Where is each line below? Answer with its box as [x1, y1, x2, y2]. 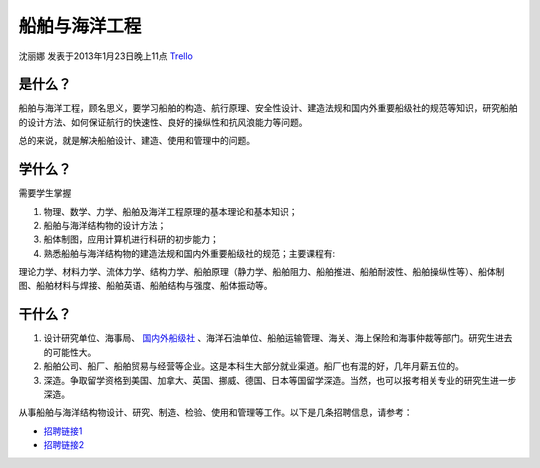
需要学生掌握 [18, 187, 72, 199]
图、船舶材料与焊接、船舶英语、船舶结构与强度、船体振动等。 [18, 280, 273, 292]
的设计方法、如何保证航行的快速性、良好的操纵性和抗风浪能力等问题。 [18, 116, 308, 128]
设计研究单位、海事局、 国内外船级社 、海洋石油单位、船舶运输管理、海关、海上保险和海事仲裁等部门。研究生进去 [43, 332, 513, 344]
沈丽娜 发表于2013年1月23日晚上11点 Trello [18, 50, 194, 62]
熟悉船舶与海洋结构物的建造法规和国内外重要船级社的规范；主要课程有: [43, 247, 336, 259]
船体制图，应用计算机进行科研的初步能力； [43, 233, 219, 245]
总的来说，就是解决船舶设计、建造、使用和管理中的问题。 [18, 135, 255, 147]
